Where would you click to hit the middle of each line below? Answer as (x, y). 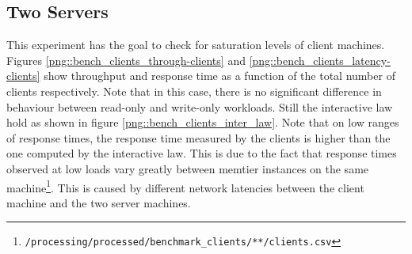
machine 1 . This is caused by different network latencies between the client (185, 186)
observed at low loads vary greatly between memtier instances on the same (188, 168)
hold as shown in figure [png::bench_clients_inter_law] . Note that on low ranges (203, 122)
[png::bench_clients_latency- (320, 60)
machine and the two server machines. (99, 202)
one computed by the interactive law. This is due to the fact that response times (202, 153)
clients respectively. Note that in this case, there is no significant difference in (194, 91)
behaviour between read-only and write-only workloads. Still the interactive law (200, 106)
